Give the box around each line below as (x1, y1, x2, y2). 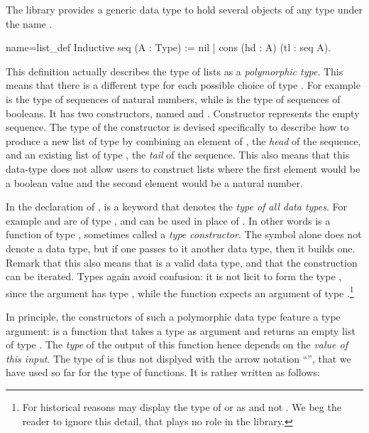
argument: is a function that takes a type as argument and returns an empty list (6, 323, 356, 338)
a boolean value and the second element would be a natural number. (6, 175, 303, 190)
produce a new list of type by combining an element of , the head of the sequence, (6, 133, 361, 148)
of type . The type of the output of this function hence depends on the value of (6, 337, 348, 352)
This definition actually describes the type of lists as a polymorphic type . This (6, 63, 343, 78)
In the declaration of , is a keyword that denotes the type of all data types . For (6, 199, 347, 214)
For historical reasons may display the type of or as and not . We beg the (22, 399, 341, 414)
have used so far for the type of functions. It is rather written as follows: (6, 365, 320, 380)
